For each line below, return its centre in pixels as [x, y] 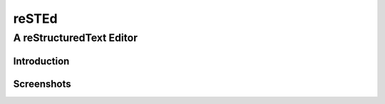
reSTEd [35, 19]
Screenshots [42, 84]
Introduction [41, 61]
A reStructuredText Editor [76, 38]
